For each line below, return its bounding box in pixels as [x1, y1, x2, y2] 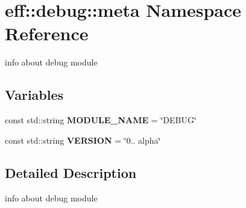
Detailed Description [5, 163, 137, 182]
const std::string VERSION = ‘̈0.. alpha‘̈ [5, 133, 161, 146]
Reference [5, 21, 89, 46]
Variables [5, 85, 64, 104]
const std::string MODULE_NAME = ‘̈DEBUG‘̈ [5, 114, 197, 126]
